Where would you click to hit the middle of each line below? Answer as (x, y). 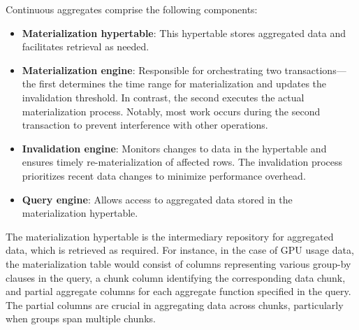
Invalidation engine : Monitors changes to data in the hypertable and (174, 148)
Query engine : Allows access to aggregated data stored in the (157, 199)
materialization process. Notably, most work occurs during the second (171, 111)
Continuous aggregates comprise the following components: (132, 9)
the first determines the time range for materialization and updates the (174, 84)
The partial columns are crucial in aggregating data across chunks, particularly (175, 304)
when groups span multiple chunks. (81, 318)
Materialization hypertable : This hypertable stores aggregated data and (184, 33)
